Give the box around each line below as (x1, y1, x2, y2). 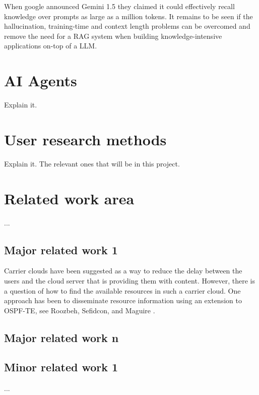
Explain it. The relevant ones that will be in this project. (4, 158, 180, 168)
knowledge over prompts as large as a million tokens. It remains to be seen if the (4, 11, 253, 21)
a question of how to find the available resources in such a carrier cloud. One (4, 285, 241, 296)
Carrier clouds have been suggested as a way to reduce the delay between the (4, 265, 242, 276)
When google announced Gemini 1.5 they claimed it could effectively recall (4, 1, 235, 11)
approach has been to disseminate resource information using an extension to (4, 295, 242, 306)
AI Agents (4, 70, 77, 91)
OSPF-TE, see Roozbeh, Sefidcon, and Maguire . (4, 305, 155, 315)
